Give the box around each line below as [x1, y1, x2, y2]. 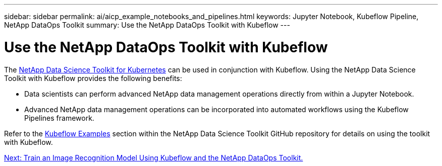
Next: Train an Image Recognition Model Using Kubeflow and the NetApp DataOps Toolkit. [4, 153, 303, 162]
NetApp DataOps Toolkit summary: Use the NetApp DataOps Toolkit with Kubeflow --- [4, 21, 290, 29]
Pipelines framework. [24, 113, 94, 122]
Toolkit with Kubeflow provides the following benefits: [4, 73, 182, 82]
